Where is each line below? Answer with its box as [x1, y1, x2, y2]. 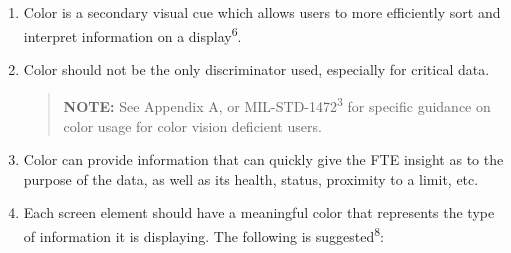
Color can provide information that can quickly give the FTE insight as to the [23, 149, 504, 170]
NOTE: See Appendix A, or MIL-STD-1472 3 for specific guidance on [63, 93, 491, 117]
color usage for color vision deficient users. [63, 115, 322, 136]
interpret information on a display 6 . [23, 22, 242, 46]
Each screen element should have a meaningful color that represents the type [23, 202, 495, 223]
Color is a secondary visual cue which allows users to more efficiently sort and [23, 2, 501, 22]
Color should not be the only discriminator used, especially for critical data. [23, 58, 490, 79]
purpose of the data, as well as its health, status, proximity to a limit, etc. [23, 168, 479, 189]
